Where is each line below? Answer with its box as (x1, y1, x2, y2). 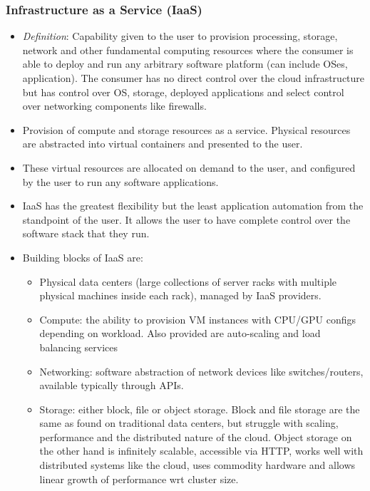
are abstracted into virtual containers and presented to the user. (22, 136, 303, 151)
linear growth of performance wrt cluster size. (39, 471, 239, 486)
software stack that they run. (22, 226, 150, 241)
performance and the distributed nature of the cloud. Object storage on (39, 429, 352, 444)
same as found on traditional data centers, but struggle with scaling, (39, 415, 339, 430)
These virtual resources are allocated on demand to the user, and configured (22, 160, 356, 175)
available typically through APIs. (39, 378, 184, 393)
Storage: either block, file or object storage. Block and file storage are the (39, 401, 360, 416)
